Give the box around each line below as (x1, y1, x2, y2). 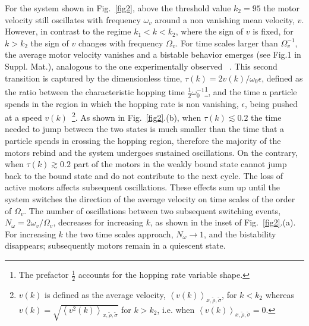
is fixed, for (253, 25, 294, 37)
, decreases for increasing (53, 216, 144, 228)
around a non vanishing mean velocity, (154, 13, 295, 26)
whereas (265, 288, 295, 300)
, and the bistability (204, 227, 276, 240)
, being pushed (244, 97, 298, 109)
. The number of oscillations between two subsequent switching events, (24, 204, 281, 217)
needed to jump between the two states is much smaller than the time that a (5, 123, 285, 135)
